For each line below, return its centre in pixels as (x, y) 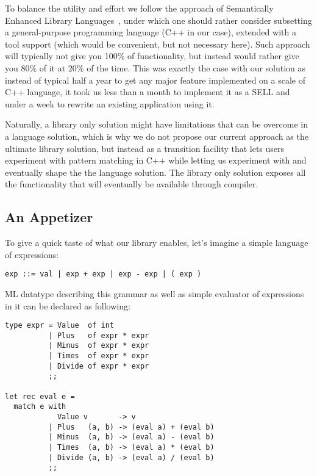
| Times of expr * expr (99, 356)
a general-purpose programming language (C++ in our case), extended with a (151, 32)
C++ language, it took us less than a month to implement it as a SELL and (148, 92)
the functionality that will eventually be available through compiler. (132, 184)
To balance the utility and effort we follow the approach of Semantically (139, 8)
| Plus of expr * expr (99, 335)
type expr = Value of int (59, 326)
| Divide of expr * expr (99, 366)
